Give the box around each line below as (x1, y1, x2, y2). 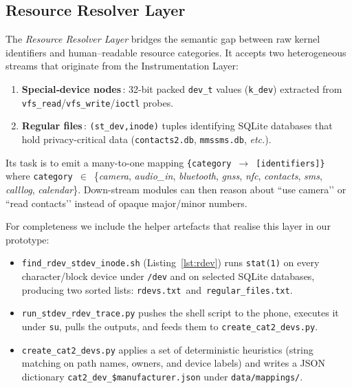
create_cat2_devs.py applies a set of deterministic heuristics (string (21, 342, 313, 356)
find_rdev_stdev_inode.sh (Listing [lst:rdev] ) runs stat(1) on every (21, 255, 320, 270)
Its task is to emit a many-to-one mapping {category (5, 155, 232, 169)
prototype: (5, 232, 49, 246)
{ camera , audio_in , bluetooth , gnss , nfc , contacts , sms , (93, 169, 322, 183)
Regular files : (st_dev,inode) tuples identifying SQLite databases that (21, 118, 333, 133)
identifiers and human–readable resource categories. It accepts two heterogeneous (5, 45, 346, 59)
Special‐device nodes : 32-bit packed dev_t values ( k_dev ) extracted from (21, 81, 342, 96)
